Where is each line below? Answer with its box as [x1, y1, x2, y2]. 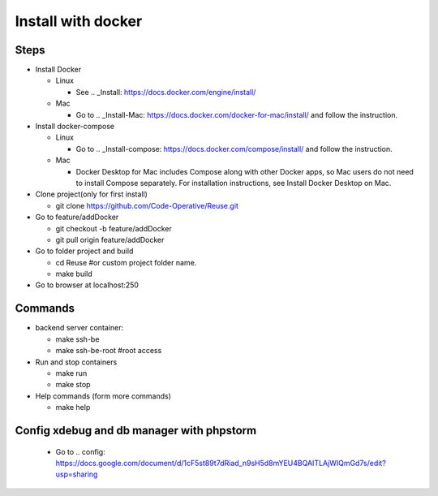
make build [55, 269, 92, 279]
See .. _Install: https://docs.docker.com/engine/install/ [75, 87, 256, 97]
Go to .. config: [55, 446, 105, 456]
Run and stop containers [35, 357, 118, 367]
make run [55, 368, 88, 377]
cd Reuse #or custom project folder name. [55, 257, 197, 267]
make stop [55, 380, 91, 390]
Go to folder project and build [35, 246, 134, 256]
